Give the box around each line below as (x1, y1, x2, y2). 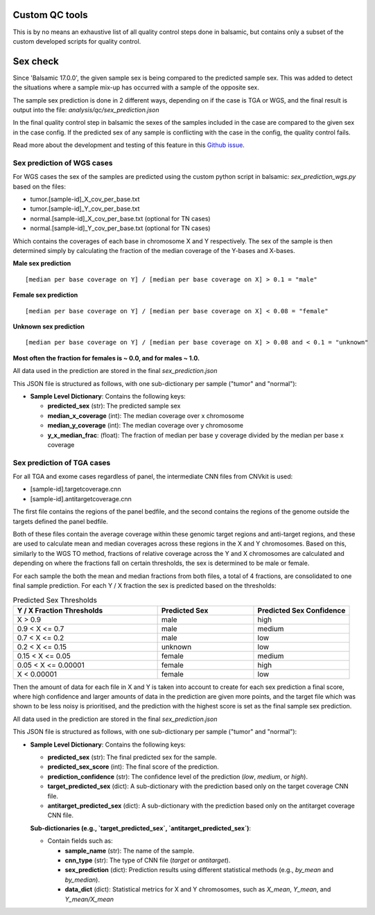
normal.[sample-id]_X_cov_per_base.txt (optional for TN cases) (30, 214, 211, 223)
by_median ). (64, 875, 101, 884)
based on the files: (12, 182, 66, 191)
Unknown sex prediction (12, 322, 85, 331)
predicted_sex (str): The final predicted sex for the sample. (47, 753, 217, 762)
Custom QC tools (12, 9, 88, 21)
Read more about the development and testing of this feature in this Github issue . (12, 141, 245, 149)
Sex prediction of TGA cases (12, 458, 111, 467)
